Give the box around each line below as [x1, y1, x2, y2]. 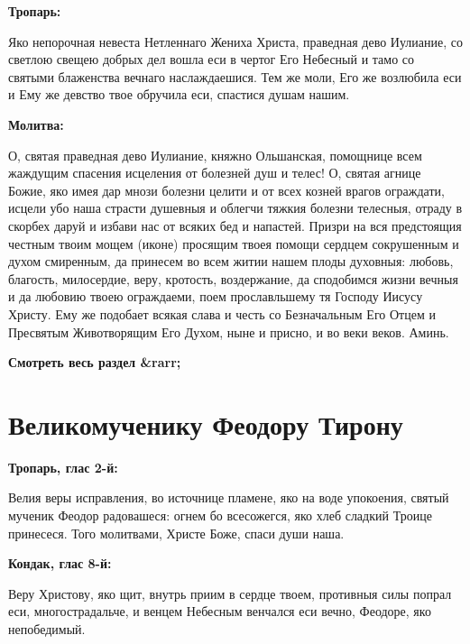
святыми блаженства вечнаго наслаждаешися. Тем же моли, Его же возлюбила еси [8, 67, 462, 86]
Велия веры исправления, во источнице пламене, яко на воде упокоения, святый [8, 488, 449, 507]
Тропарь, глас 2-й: [8, 457, 118, 476]
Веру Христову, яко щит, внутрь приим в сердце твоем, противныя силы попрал [8, 584, 452, 603]
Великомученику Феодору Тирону [8, 405, 403, 442]
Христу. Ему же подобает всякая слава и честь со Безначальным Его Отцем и [8, 304, 436, 323]
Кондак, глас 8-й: [8, 554, 112, 573]
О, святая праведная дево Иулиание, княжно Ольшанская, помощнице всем [8, 145, 422, 164]
